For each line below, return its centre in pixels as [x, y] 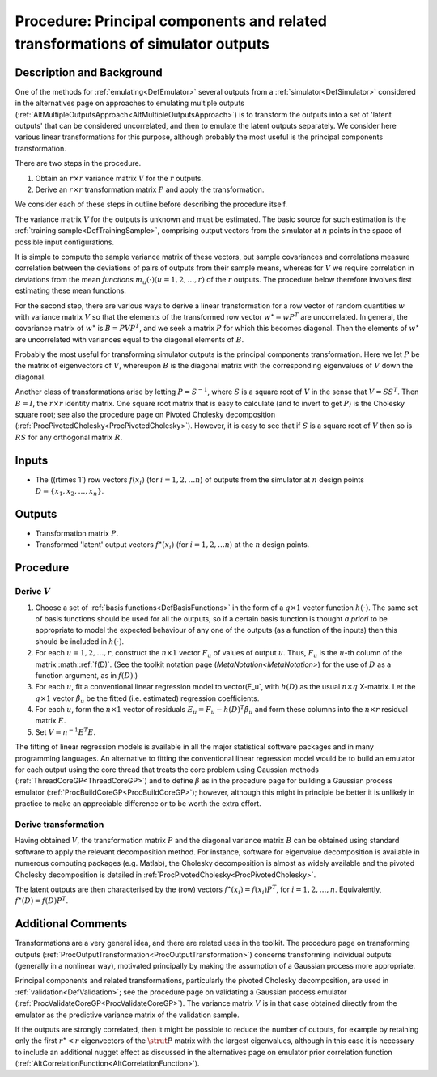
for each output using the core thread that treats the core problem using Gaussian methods [167, 770]
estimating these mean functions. [71, 290]
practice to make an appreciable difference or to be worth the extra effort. [138, 804]
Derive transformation [59, 824]
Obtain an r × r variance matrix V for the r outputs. [119, 178]
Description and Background [89, 72]
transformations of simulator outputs [142, 44]
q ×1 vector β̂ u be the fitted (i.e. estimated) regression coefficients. [147, 699]
